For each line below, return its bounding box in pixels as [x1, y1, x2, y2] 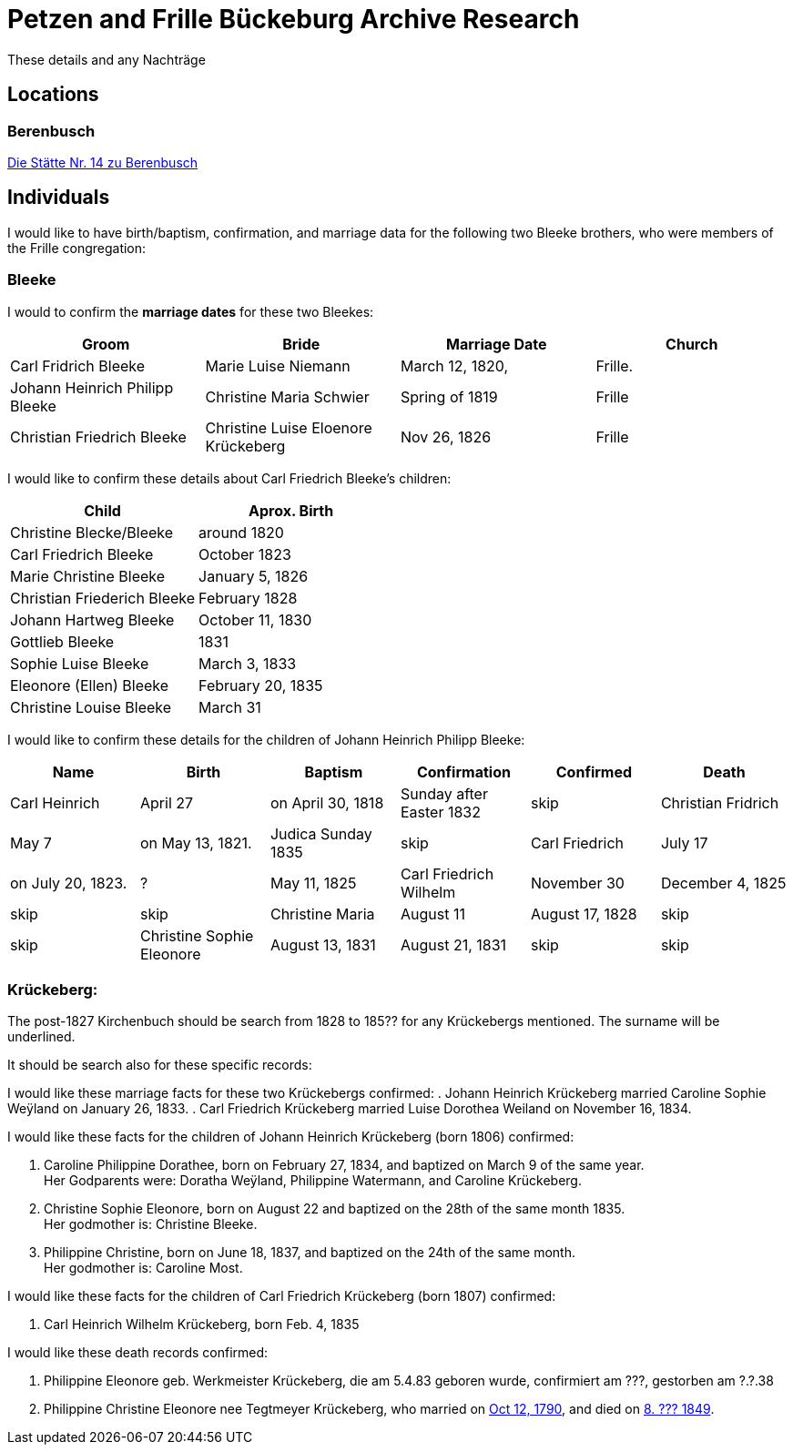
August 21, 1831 [400, 935, 507, 954]
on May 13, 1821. [139, 833, 252, 852]
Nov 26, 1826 [401, 427, 492, 446]
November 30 [530, 873, 625, 892]
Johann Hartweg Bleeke [10, 610, 175, 629]
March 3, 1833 [198, 654, 297, 673]
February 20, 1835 [198, 675, 323, 695]
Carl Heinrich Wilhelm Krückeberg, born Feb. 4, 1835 [44, 1316, 360, 1333]
